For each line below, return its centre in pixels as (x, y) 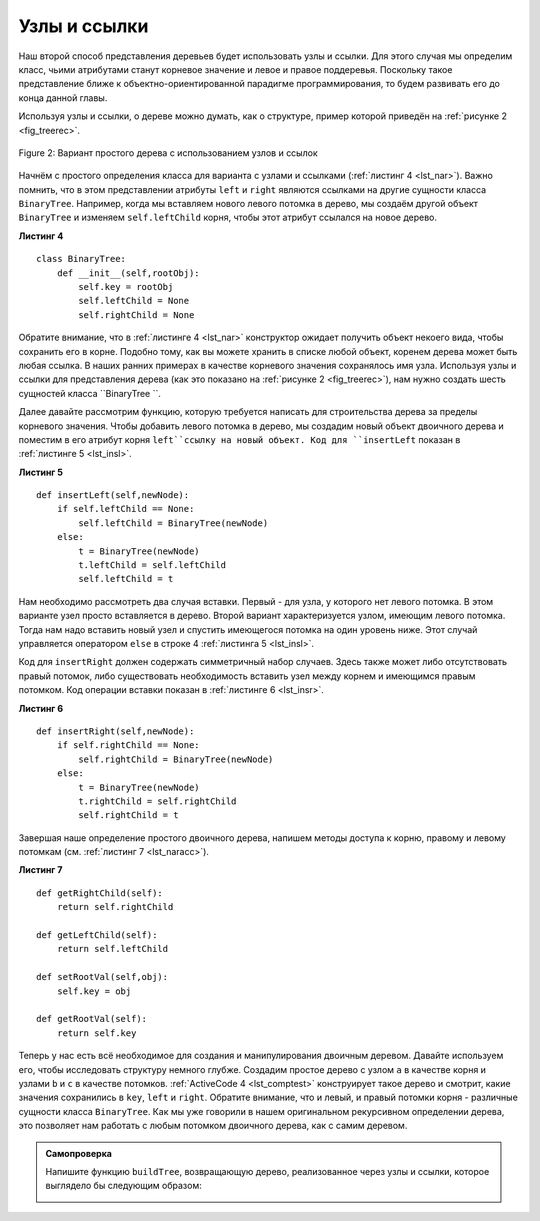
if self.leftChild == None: (125, 509)
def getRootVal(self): (92, 1019)
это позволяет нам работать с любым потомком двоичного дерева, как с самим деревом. (213, 1126)
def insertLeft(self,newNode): (113, 495)
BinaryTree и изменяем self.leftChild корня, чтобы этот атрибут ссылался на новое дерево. (228, 217)
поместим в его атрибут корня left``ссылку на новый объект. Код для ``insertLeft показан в (239, 439)
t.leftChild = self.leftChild (152, 565)
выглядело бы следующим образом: (123, 1186)
